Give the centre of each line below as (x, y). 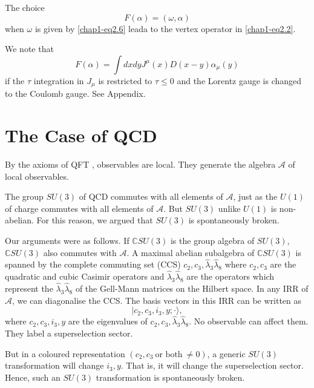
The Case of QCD (81, 135)
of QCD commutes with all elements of (151, 196)
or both (169, 354)
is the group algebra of (212, 240)
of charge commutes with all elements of (79, 208)
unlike (229, 208)
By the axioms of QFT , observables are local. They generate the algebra (140, 164)
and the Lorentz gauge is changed (239, 80)
